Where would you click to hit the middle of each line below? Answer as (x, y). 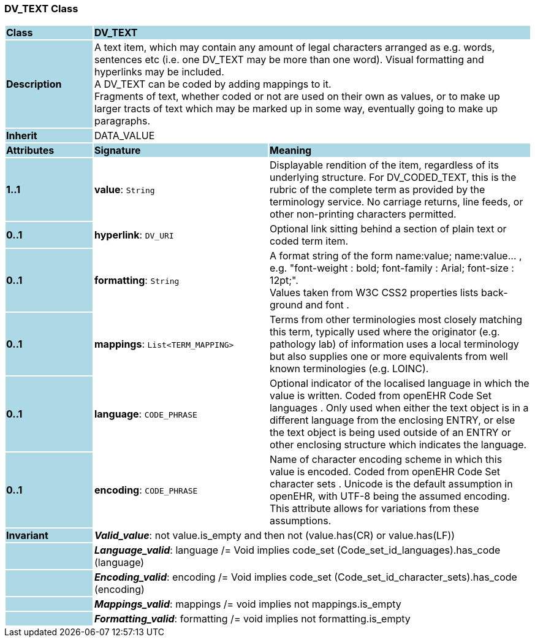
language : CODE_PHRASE (146, 414)
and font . (327, 305)
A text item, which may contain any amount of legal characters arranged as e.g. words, (294, 48)
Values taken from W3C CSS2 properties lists (374, 293)
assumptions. (300, 521)
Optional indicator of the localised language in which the (399, 384)
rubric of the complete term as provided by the (377, 190)
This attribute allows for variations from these (374, 509)
